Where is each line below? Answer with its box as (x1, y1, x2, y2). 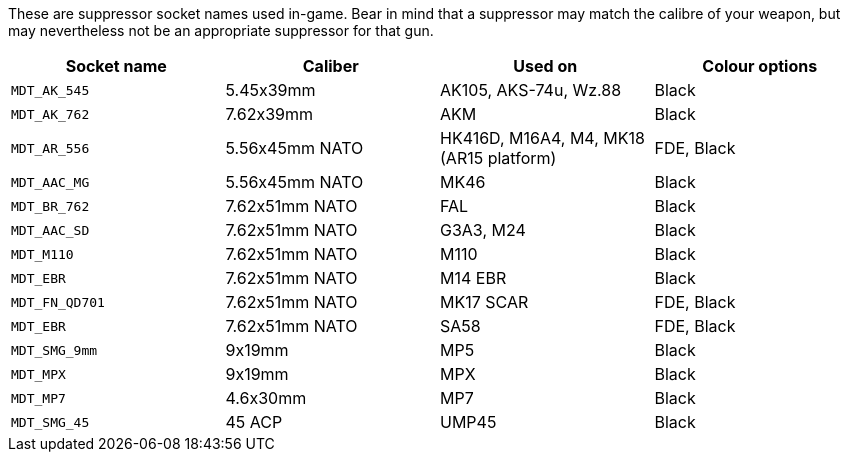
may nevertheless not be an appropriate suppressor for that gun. (8, 22, 434, 39)
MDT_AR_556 (11, 140, 90, 156)
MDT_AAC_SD (11, 222, 90, 238)
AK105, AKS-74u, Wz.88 (440, 80, 622, 100)
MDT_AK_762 (11, 106, 90, 122)
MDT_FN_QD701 (11, 294, 105, 310)
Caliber (302, 56, 359, 76)
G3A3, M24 (440, 220, 526, 240)
